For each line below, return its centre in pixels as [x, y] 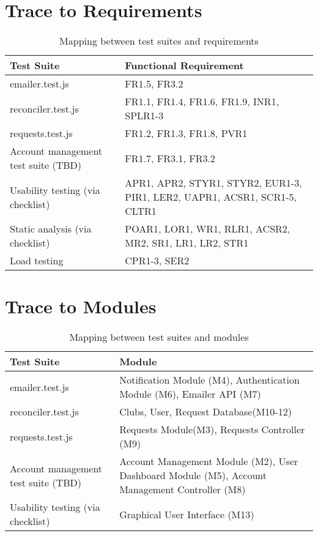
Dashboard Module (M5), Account [193, 475]
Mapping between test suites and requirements [159, 41]
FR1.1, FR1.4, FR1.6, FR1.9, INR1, [202, 102]
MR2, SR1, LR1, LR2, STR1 [187, 243]
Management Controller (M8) [183, 489]
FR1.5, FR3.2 [154, 84]
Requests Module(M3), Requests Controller [212, 430]
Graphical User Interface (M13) [187, 514]
